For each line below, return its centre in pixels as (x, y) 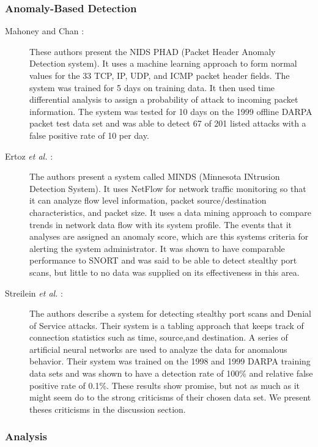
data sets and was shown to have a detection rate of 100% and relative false (171, 373)
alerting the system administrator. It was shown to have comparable (157, 248)
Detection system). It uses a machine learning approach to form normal (163, 63)
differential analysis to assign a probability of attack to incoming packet (164, 99)
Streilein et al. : (34, 293)
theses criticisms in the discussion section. (108, 409)
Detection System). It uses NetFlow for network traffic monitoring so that (168, 188)
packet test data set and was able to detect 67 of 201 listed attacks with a (168, 123)
